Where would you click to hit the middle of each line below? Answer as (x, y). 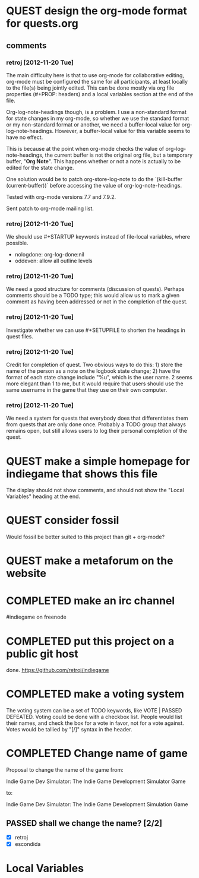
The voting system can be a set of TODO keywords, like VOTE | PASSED (94, 711)
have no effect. (25, 137)
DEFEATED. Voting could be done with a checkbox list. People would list (94, 717)
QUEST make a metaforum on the (90, 561)
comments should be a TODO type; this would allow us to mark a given (93, 296)
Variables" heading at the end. (43, 496)
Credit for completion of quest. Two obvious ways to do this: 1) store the (94, 365)
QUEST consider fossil (63, 520)
